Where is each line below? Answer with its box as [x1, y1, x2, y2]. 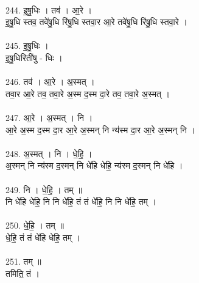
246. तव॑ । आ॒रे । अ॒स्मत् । [5, 75, 95, 88]
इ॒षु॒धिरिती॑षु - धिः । [5, 51, 63, 64]
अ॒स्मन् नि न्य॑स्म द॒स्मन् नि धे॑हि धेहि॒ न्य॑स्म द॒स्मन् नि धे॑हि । [5, 159, 183, 172]
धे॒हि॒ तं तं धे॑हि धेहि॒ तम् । [5, 230, 81, 243]
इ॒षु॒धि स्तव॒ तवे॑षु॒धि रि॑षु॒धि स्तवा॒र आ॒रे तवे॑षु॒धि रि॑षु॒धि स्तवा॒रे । [5, 15, 187, 28]
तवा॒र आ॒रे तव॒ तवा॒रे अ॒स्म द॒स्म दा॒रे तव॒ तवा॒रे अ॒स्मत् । [5, 87, 170, 100]
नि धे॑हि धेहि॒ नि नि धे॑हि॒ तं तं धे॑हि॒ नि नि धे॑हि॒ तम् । [5, 195, 156, 208]
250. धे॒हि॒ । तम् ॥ [5, 219, 64, 232]
